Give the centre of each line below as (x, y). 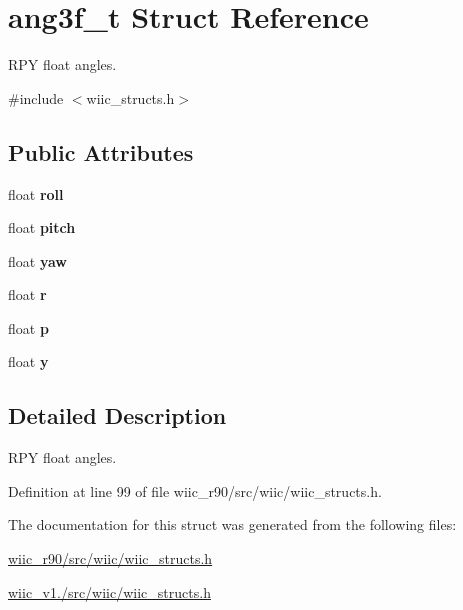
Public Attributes (101, 151)
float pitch (42, 227)
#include (36, 97)
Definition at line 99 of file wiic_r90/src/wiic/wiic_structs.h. (195, 490)
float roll (36, 193)
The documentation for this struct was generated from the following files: (232, 524)
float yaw (37, 260)
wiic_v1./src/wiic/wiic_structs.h (109, 591)
